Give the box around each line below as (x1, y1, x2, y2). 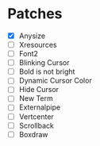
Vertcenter (18, 112, 55, 121)
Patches (7, 5, 63, 23)
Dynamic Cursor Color (18, 76, 92, 86)
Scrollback (18, 121, 55, 130)
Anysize (18, 31, 45, 40)
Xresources (18, 40, 57, 49)
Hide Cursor (18, 85, 60, 94)
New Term (18, 94, 53, 103)
